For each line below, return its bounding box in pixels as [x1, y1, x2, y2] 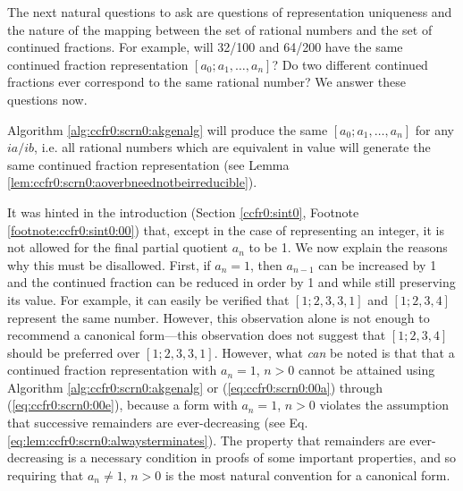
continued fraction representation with [7, 360, 217, 379]
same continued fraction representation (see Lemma [7, 155, 290, 174]
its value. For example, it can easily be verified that [7, 290, 290, 309]
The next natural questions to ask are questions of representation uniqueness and [7, 3, 452, 21]
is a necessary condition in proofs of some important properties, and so [67, 448, 457, 467]
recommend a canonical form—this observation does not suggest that [7, 326, 386, 344]
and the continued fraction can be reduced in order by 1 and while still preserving [7, 273, 456, 292]
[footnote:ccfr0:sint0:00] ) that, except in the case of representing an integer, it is [7, 220, 444, 239]
